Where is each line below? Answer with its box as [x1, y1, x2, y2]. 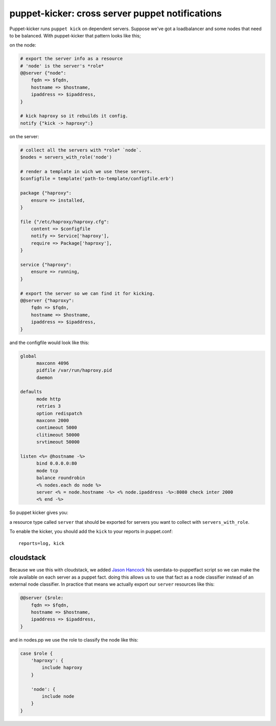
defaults [20, 389, 42, 395]
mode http [36, 396, 61, 402]
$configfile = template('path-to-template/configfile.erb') [20, 176, 174, 182]
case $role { [20, 650, 53, 656]
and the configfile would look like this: [9, 339, 89, 346]
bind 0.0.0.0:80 [36, 461, 77, 466]
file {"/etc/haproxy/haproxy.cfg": [20, 219, 109, 225]
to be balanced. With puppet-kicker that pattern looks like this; [9, 32, 141, 38]
